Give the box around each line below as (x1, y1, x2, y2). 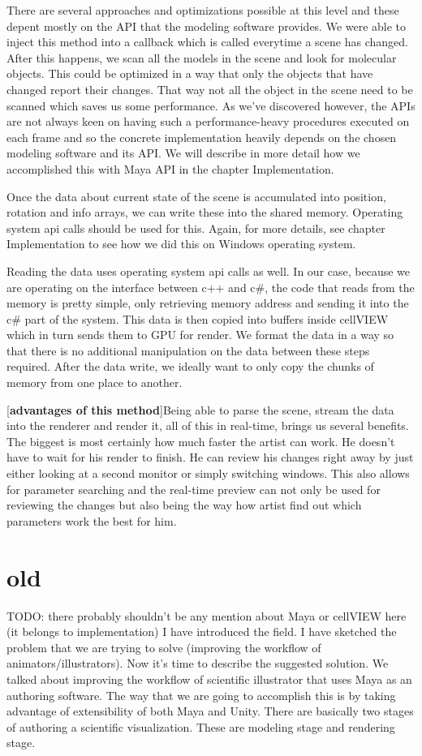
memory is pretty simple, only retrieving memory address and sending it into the (6, 294, 409, 311)
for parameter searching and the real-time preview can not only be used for (6, 480, 381, 497)
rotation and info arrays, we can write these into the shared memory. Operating (6, 204, 403, 221)
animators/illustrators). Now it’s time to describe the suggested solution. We (6, 655, 389, 672)
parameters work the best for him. (6, 512, 177, 529)
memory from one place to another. (6, 374, 183, 391)
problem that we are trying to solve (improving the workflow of (6, 638, 321, 655)
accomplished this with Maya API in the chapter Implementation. (6, 160, 334, 177)
